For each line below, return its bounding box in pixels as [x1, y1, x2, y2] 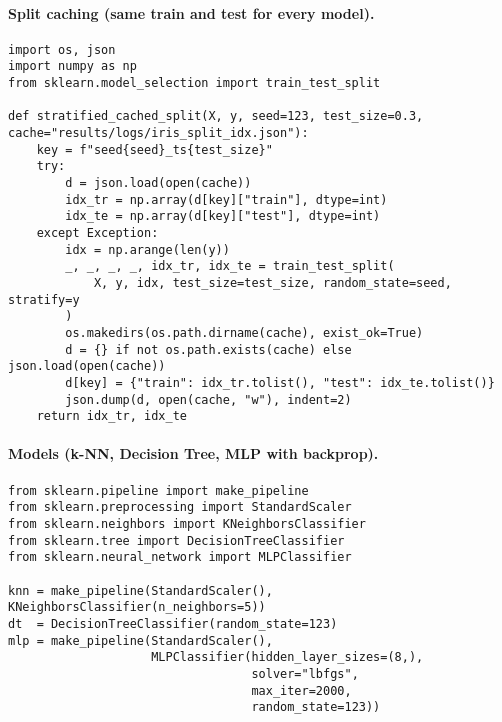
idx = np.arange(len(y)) [65, 242, 230, 257]
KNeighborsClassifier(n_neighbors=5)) [8, 600, 266, 615]
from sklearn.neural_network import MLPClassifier [8, 550, 352, 565]
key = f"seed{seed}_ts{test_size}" [36, 142, 273, 157]
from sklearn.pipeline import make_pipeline [8, 483, 309, 498]
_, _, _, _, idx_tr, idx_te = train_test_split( [65, 259, 395, 274]
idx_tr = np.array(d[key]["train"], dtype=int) [65, 192, 388, 207]
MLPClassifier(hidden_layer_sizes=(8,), [151, 650, 424, 665]
